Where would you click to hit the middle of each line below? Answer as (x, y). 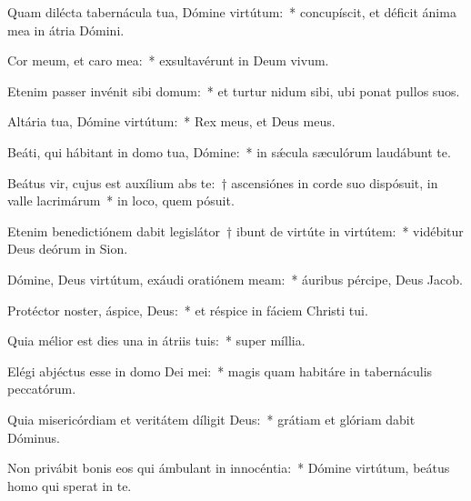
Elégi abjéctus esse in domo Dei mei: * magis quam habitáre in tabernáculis (220, 371)
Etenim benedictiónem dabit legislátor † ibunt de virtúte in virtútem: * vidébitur (235, 230)
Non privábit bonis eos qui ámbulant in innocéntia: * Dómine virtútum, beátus (229, 468)
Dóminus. (34, 437)
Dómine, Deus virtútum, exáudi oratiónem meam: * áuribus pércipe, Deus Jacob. (235, 279)
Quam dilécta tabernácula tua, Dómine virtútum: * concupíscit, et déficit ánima (232, 12)
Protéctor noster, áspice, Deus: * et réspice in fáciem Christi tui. (188, 310)
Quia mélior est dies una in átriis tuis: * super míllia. (156, 341)
